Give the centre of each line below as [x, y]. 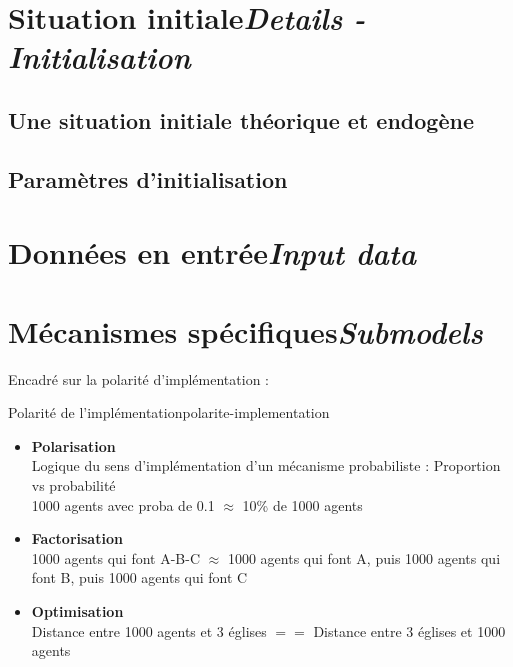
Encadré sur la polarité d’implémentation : [138, 378]
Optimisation [77, 610]
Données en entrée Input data [212, 253]
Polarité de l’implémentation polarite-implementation [169, 412]
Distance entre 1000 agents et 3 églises [149, 630]
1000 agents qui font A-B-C [116, 557]
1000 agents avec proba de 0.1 [123, 504]
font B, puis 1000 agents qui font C [139, 577]
